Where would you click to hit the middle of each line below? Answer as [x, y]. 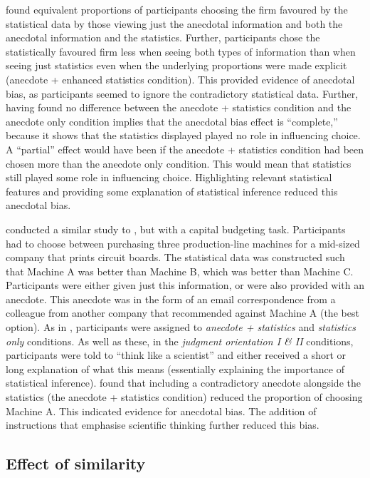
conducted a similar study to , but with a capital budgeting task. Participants [176, 229]
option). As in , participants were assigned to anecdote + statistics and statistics [181, 327]
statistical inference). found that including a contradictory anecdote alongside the [183, 383]
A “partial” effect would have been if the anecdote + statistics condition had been [185, 149]
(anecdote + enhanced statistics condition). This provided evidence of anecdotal [180, 79]
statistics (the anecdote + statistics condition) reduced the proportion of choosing [184, 397]
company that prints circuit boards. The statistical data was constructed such [175, 257]
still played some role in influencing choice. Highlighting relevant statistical [169, 177]
